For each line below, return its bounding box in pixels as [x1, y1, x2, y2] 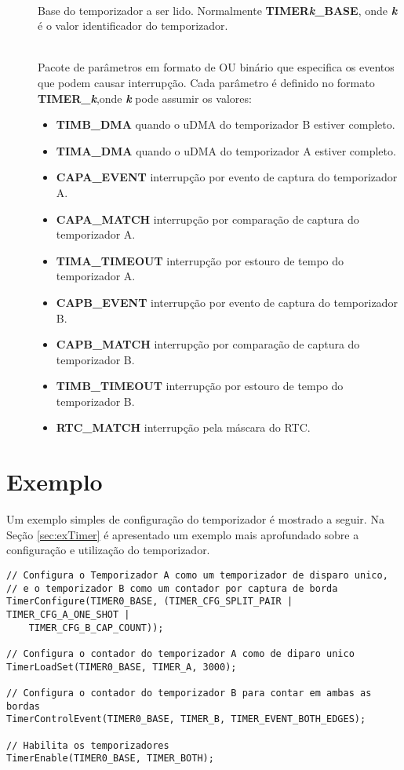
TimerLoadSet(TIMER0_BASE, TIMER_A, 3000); [6, 661, 237, 673]
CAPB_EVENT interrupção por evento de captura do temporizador [56, 294, 398, 310]
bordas [6, 700, 40, 712]
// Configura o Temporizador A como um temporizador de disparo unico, [6, 569, 388, 581]
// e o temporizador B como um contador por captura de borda [6, 582, 338, 594]
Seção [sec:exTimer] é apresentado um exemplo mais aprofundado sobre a [6, 526, 359, 542]
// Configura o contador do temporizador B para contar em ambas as [6, 687, 372, 699]
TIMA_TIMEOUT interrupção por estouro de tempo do [56, 252, 344, 268]
